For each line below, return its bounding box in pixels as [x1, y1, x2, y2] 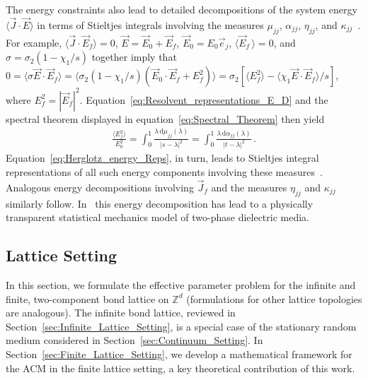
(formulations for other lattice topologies [186, 291, 362, 306]
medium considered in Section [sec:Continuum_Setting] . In [6, 333, 263, 348]
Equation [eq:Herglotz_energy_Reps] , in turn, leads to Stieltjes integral [6, 150, 319, 165]
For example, [6, 35, 62, 49]
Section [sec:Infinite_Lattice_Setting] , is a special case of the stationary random [6, 319, 357, 333]
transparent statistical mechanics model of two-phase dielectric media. [6, 210, 310, 225]
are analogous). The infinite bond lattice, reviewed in [6, 305, 236, 320]
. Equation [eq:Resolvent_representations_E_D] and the [79, 92, 328, 107]
